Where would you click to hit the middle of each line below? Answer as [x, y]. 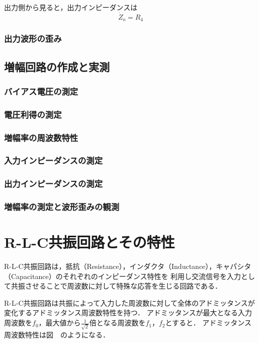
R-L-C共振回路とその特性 [90, 242]
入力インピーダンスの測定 [53, 160]
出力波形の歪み [33, 39]
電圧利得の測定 [33, 114]
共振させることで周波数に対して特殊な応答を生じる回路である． [116, 286]
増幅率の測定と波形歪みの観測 [62, 207]
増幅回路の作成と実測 [57, 66]
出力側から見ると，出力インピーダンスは [71, 7]
